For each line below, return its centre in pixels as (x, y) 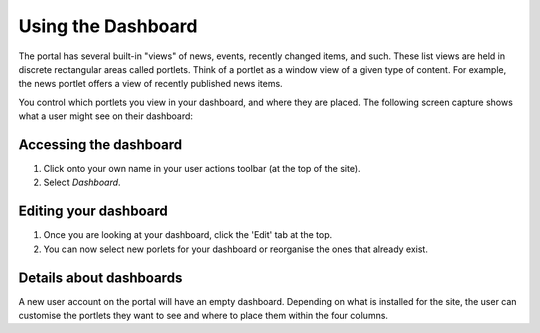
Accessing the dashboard (100, 144)
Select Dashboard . (82, 182)
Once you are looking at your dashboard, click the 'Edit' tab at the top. (188, 235)
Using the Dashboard (108, 26)
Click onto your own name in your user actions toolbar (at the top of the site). (202, 169)
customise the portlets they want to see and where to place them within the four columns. (203, 315)
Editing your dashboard (93, 211)
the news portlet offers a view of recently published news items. (151, 84)
